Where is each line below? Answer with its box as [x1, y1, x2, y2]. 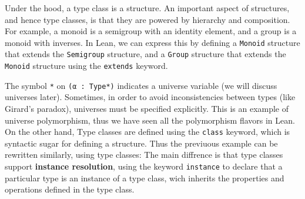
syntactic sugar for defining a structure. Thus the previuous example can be [5, 137, 278, 149]
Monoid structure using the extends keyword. [5, 59, 168, 72]
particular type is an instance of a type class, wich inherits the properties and [5, 171, 284, 184]
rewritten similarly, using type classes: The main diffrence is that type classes [5, 148, 283, 161]
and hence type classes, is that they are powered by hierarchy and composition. [5, 13, 290, 25]
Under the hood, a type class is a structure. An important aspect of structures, [5, 2, 290, 14]
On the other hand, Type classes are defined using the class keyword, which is [5, 125, 290, 138]
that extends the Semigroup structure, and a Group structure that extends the [5, 48, 286, 60]
